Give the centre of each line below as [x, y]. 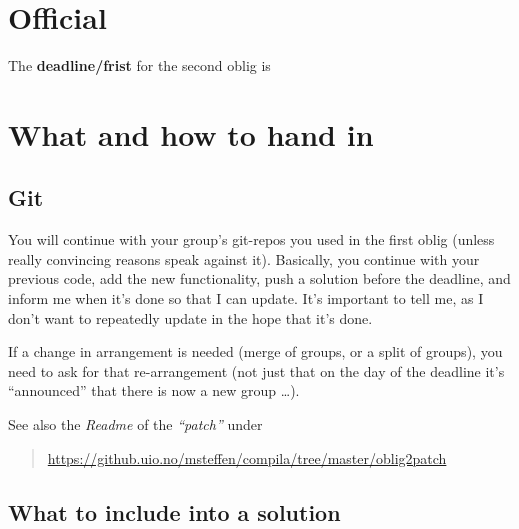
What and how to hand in [191, 133]
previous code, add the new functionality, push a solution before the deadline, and [259, 278]
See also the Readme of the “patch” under [135, 424]
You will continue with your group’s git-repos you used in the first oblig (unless [251, 239]
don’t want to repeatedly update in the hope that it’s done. [190, 317]
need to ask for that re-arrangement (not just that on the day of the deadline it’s [256, 370]
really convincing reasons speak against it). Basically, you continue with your [244, 258]
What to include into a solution [174, 511]
